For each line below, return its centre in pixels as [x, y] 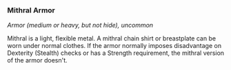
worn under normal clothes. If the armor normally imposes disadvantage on [114, 46]
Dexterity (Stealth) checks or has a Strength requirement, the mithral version [116, 53]
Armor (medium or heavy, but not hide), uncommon [80, 25]
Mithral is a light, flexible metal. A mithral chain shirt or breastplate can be [111, 38]
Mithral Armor [31, 10]
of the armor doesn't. [37, 60]
